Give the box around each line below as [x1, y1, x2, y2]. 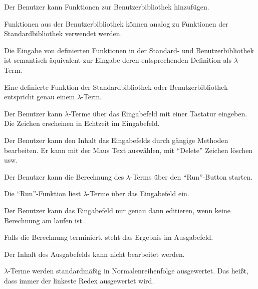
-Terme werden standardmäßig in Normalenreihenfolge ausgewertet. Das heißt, [8, 265, 248, 276]
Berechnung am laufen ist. [4, 215, 84, 225]
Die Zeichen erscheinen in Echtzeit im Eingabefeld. [4, 118, 160, 128]
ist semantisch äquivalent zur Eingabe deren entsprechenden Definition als [4, 55, 231, 65]
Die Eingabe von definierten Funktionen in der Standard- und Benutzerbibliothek [4, 45, 254, 55]
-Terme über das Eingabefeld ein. [87, 188, 189, 199]
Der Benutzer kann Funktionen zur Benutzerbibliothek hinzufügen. [4, 2, 209, 12]
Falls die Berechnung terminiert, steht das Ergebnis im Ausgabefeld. [4, 232, 213, 242]
